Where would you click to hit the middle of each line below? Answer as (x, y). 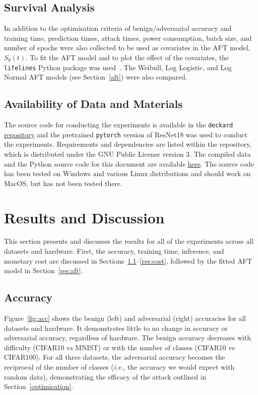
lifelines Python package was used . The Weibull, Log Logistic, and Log (118, 67)
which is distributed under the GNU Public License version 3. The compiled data (128, 153)
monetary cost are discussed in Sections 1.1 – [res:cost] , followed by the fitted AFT (128, 260)
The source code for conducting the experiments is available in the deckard (119, 125)
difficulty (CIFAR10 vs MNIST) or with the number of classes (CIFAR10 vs (120, 347)
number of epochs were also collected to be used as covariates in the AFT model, (127, 48)
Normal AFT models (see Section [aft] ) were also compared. (96, 77)
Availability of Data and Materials (94, 104)
